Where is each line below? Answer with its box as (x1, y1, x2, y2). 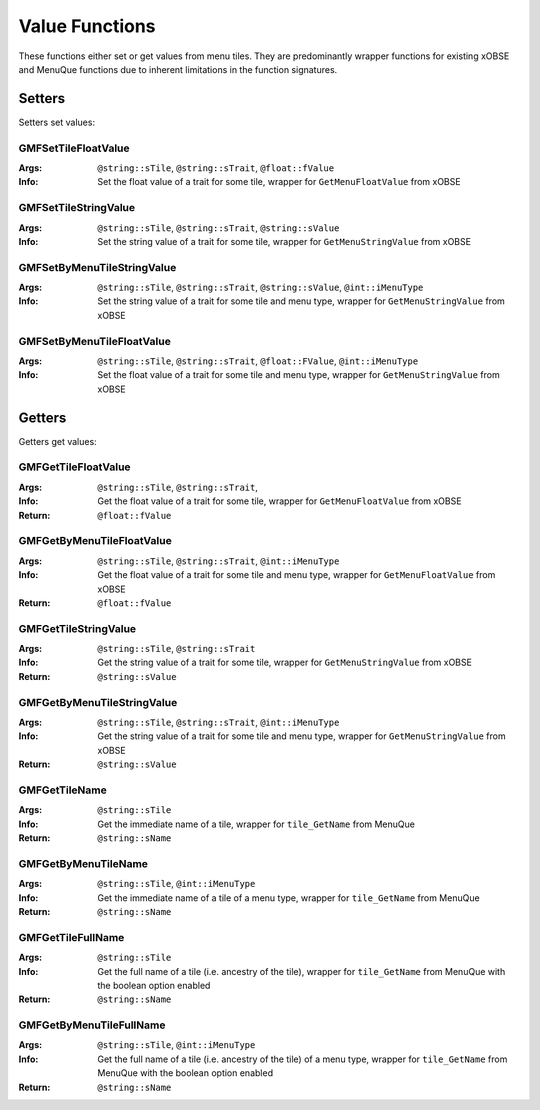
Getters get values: (18, 435, 97, 447)
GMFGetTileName (18, 783, 107, 797)
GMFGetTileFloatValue (18, 460, 131, 474)
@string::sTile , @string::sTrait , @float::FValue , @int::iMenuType (97, 355, 419, 367)
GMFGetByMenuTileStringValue (18, 695, 178, 709)
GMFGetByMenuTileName (18, 856, 149, 870)
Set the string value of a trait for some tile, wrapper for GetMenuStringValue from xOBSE (97, 235, 472, 247)
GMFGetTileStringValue (18, 621, 137, 635)
